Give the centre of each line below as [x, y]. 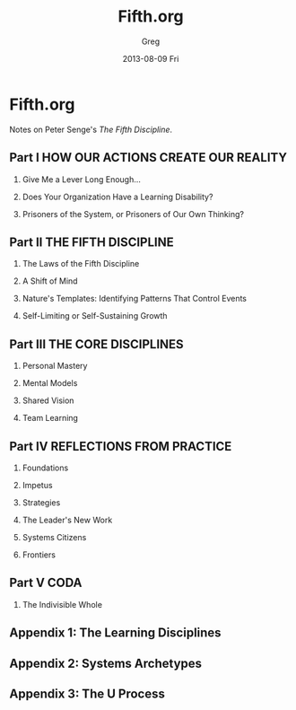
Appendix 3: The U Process [87, 693]
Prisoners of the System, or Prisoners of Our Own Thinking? [133, 214]
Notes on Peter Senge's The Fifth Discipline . [91, 129]
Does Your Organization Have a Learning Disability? [118, 197]
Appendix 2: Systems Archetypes [106, 663]
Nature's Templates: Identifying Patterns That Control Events [134, 299]
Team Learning [50, 418]
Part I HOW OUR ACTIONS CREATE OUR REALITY [148, 158]
